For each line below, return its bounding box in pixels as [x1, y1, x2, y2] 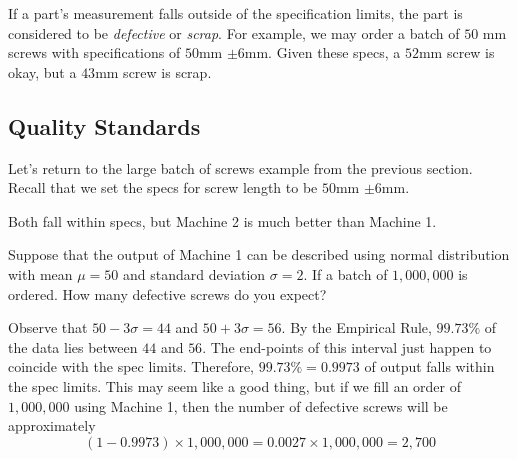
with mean [8, 263, 73, 284]
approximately [8, 415, 96, 436]
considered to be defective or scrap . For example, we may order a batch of [8, 22, 460, 43]
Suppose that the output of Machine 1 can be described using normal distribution [8, 244, 510, 265]
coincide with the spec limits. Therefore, [8, 356, 254, 377]
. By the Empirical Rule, [281, 317, 432, 338]
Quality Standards [8, 110, 201, 141]
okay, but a [8, 61, 77, 82]
